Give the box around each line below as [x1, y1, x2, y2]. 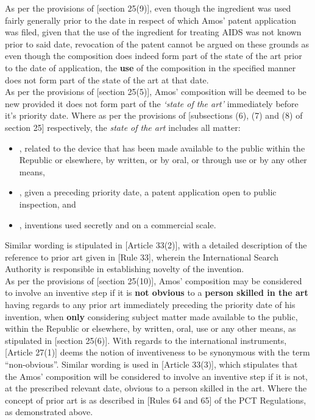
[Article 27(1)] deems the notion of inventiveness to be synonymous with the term [5, 346, 310, 359]
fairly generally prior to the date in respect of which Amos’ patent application [5, 13, 296, 26]
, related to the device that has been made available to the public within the [19, 141, 305, 154]
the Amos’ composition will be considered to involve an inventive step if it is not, [5, 369, 308, 382]
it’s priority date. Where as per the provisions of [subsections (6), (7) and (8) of [5, 109, 303, 122]
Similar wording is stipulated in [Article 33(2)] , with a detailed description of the [5, 239, 307, 251]
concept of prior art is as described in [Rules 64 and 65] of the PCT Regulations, [5, 393, 306, 406]
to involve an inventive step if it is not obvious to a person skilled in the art [5, 286, 308, 299]
